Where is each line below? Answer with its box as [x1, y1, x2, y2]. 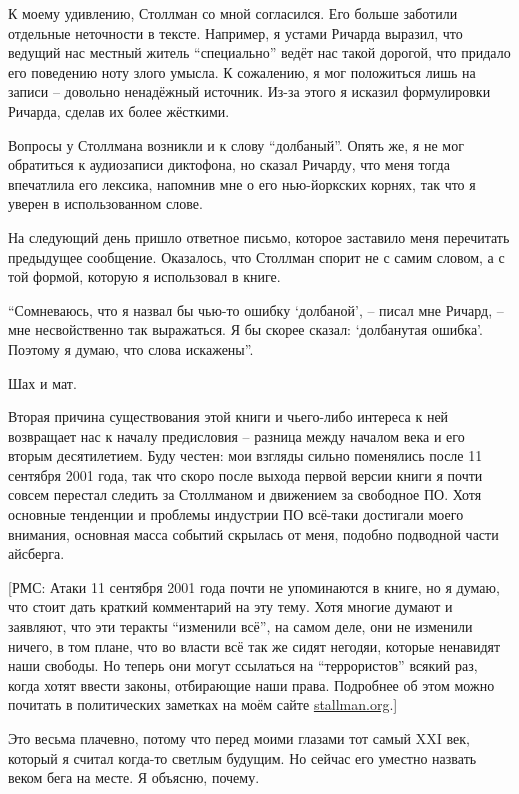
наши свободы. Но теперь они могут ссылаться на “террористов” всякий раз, [8, 655, 478, 676]
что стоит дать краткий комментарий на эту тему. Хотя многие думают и [8, 596, 453, 617]
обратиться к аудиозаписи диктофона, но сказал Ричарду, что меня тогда [8, 154, 450, 175]
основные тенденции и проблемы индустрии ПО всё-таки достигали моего [8, 504, 464, 525]
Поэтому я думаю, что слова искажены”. [8, 338, 254, 359]
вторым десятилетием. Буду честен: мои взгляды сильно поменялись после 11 [8, 445, 483, 466]
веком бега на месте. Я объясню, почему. [8, 767, 260, 788]
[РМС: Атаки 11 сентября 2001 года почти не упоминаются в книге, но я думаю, [8, 576, 500, 597]
